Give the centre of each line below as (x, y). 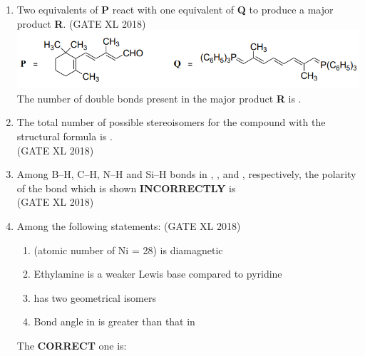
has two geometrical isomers (95, 297)
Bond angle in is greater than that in (114, 321)
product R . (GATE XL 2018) (81, 23)
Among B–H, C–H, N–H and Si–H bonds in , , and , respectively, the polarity (186, 174)
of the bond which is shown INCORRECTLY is (126, 188)
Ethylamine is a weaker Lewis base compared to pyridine (158, 274)
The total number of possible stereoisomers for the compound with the (171, 122)
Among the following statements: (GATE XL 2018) (129, 225)
